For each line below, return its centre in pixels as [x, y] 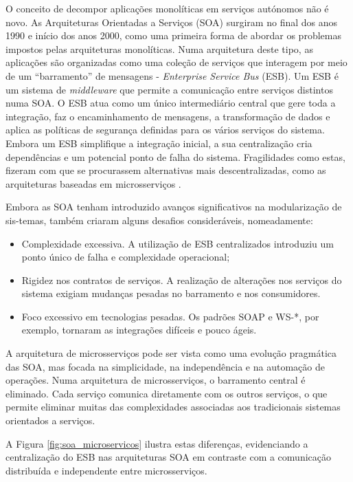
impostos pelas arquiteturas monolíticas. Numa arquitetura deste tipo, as [159, 48]
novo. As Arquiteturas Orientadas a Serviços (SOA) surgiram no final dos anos [172, 22]
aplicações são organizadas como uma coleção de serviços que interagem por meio [176, 62]
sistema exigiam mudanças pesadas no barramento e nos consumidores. [171, 293]
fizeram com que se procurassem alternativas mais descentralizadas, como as [166, 170]
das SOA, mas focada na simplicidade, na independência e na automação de [165, 366]
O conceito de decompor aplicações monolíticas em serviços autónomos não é [167, 8]
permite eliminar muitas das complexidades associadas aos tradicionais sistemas [173, 407]
